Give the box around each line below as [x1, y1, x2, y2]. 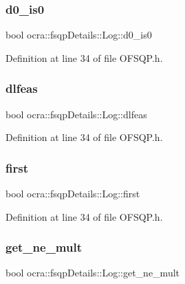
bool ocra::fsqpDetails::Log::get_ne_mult [6, 265, 180, 280]
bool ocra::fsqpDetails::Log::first [6, 186, 140, 201]
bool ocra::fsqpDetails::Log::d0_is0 [6, 28, 152, 42]
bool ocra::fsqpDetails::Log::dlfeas [6, 107, 147, 121]
